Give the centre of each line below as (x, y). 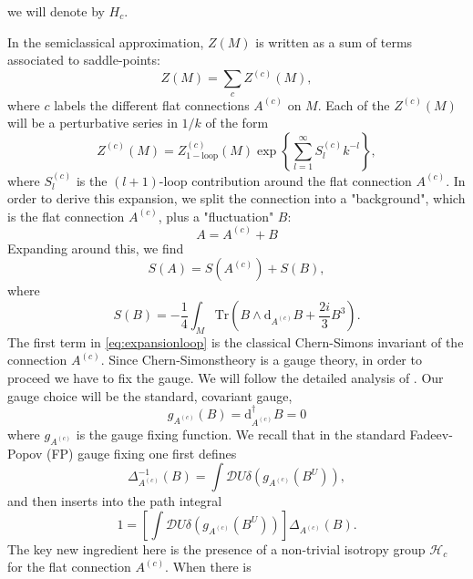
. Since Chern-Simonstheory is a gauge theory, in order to (261, 360)
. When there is (208, 567)
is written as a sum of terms (334, 41)
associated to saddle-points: (84, 60)
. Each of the (354, 104)
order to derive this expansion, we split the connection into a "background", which (236, 198)
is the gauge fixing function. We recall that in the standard (241, 434)
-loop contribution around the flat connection (285, 180)
